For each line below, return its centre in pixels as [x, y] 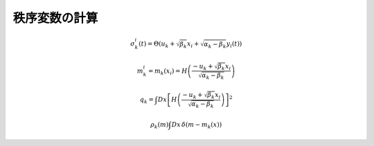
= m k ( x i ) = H [168, 71]
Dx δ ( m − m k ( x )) [197, 125]
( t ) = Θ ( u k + [157, 45]
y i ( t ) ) [234, 45]
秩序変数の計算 [55, 18]
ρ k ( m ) [159, 125]
